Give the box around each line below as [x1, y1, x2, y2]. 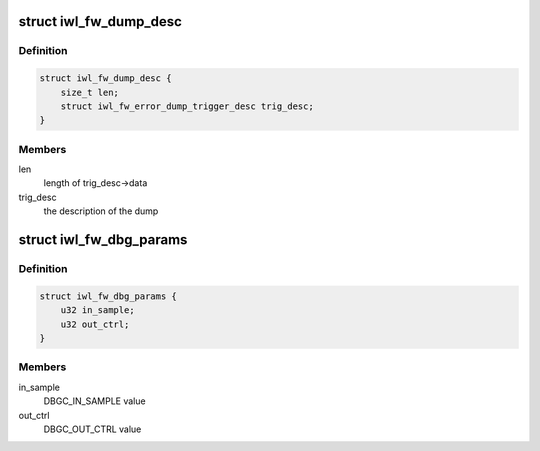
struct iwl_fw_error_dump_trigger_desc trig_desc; [60, 100, 314, 112]
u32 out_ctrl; [60, 318, 130, 330]
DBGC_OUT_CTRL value [43, 423, 142, 435]
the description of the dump [43, 205, 159, 217]
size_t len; [60, 86, 120, 98]
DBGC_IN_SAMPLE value [43, 395, 146, 407]
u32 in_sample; [60, 305, 135, 316]
